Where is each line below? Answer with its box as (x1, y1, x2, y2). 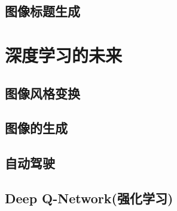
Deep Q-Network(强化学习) (5, 188, 173, 207)
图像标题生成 (5, 2, 80, 20)
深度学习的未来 (5, 42, 123, 67)
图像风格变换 (5, 83, 80, 102)
